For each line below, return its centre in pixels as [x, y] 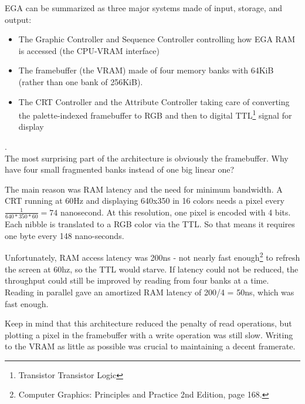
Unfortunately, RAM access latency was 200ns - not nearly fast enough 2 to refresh [152, 257]
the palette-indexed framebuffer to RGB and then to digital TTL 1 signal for [155, 114]
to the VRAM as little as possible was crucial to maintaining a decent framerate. [150, 346]
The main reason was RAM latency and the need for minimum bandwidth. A [144, 189]
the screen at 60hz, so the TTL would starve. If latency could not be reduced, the [152, 269]
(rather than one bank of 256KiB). [81, 81]
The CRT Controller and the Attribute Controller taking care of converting [154, 101]
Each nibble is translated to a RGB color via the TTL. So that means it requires [150, 224]
